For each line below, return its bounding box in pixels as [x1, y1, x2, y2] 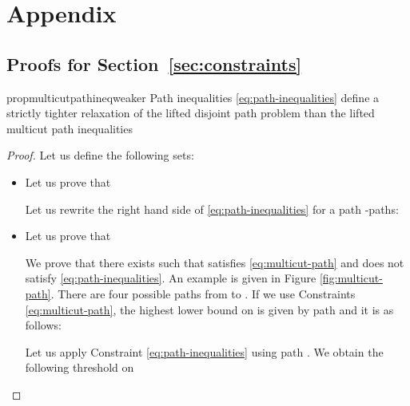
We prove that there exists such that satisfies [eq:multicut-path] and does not [25, 254, 404, 270]
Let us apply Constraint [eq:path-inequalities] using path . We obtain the [25, 343, 384, 360]
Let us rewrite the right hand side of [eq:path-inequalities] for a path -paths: [25, 200, 399, 217]
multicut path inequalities [6, 120, 133, 136]
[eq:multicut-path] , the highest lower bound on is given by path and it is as [25, 301, 394, 317]
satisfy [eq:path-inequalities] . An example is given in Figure [25, 270, 316, 286]
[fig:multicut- [319, 270, 383, 286]
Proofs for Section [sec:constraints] [6, 51, 302, 76]
